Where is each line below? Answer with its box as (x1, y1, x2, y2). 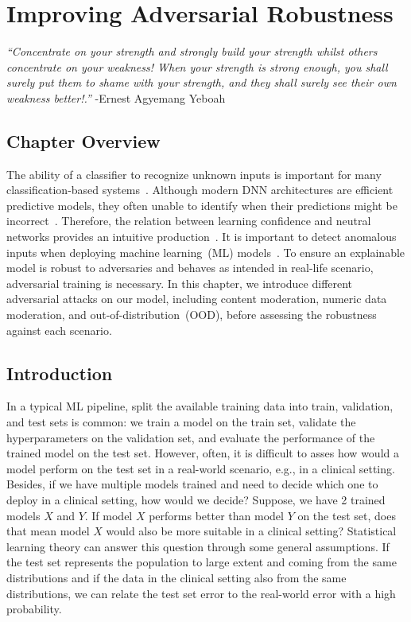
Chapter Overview (6, 128, 161, 153)
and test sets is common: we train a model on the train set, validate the (6, 414, 356, 430)
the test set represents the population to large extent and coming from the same (6, 554, 397, 570)
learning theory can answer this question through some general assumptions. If (6, 538, 390, 554)
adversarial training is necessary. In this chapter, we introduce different (6, 274, 353, 291)
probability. (6, 601, 62, 617)
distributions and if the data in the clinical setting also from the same (6, 569, 347, 585)
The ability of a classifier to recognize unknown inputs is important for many (6, 165, 382, 182)
